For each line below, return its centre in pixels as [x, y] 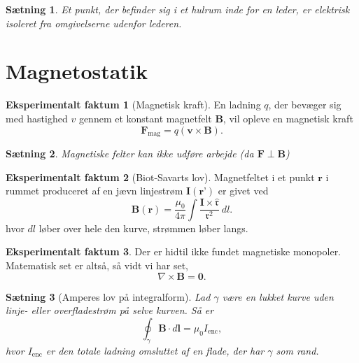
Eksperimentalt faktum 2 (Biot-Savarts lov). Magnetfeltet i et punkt [160, 177]
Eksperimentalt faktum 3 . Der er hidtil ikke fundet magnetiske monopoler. [174, 251]
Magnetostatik [77, 71]
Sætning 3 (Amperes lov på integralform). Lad [108, 296]
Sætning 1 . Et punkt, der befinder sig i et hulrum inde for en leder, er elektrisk [178, 9]
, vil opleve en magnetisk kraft [288, 118]
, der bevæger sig [305, 105]
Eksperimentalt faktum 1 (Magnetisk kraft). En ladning [133, 105]
